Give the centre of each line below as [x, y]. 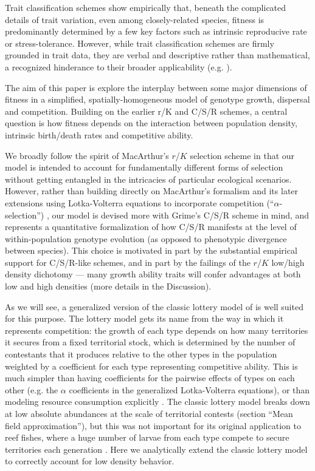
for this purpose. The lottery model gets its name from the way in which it [144, 318]
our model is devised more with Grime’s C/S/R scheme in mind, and [181, 215]
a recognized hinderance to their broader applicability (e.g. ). [119, 66]
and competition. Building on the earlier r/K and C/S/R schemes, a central [146, 111]
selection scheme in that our [242, 155]
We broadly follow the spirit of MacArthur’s [87, 155]
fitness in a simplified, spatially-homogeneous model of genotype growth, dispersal [157, 99]
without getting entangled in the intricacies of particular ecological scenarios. [148, 179]
